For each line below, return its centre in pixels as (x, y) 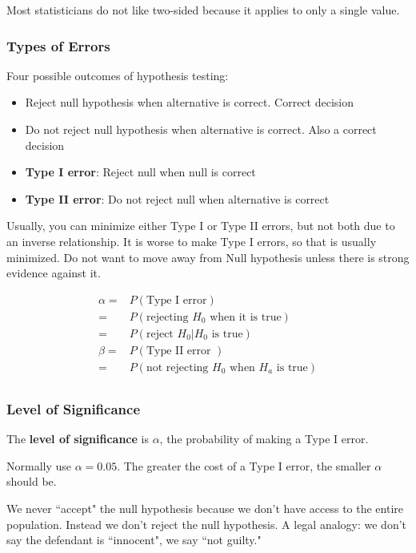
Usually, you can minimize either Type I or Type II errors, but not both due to (201, 226)
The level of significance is (78, 439)
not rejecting (177, 367)
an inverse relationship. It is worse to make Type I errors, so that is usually (192, 241)
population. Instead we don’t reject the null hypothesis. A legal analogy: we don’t (207, 524)
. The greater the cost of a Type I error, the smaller (244, 465)
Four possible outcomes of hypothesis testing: (118, 75)
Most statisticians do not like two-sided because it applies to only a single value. (203, 10)
